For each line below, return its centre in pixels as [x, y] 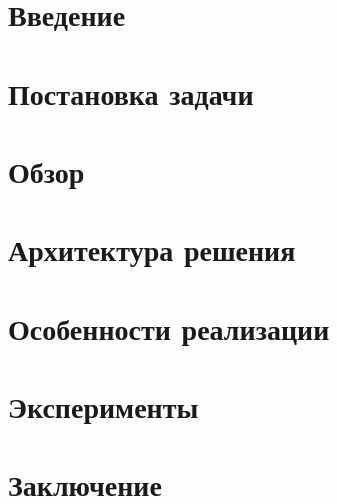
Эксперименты [103, 406]
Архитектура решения [152, 249]
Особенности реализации [169, 327]
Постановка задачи [131, 92]
